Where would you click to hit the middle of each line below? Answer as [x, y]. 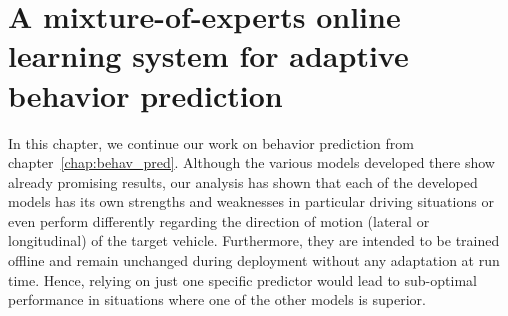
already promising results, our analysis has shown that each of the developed [243, 181]
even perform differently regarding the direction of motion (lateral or [219, 220]
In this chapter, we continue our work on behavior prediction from [211, 142]
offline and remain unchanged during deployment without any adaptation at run [254, 260]
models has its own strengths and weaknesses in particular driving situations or [251, 201]
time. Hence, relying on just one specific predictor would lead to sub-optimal [242, 279]
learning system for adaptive [208, 55]
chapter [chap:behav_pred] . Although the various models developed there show [251, 162]
